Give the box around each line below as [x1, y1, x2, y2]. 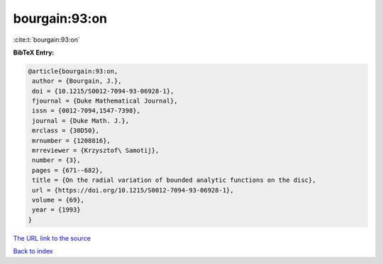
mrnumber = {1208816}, [32, 137, 111, 144]
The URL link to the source [13, 234, 91, 242]
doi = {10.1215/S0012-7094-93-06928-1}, [32, 87, 174, 95]
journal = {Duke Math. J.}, [32, 117, 130, 125]
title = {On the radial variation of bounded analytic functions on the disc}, [32, 176, 316, 184]
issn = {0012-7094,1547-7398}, [32, 107, 141, 115]
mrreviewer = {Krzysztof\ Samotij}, [32, 147, 160, 155]
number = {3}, [32, 156, 81, 164]
